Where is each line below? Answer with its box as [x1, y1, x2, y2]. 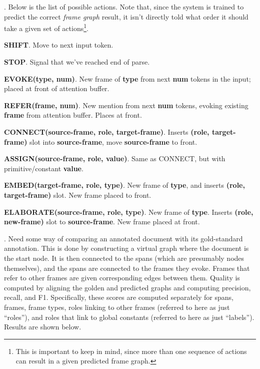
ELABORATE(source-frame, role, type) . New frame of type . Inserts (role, [4, 206, 253, 217]
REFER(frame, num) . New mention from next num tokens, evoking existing [4, 100, 248, 110]
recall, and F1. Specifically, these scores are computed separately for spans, [4, 292, 233, 302]
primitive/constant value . [4, 163, 83, 173]
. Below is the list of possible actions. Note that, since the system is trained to [4, 2, 244, 12]
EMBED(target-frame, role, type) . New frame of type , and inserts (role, [4, 180, 245, 190]
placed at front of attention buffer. [4, 83, 109, 94]
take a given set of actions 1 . [4, 22, 88, 33]
